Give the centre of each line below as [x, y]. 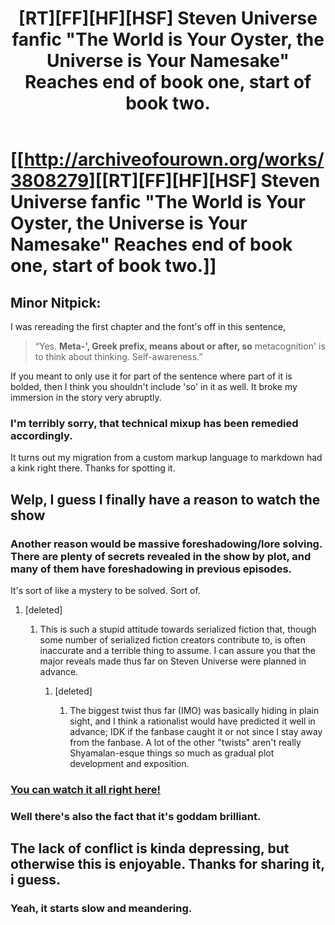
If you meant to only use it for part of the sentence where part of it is [151, 376]
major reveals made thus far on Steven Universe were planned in [173, 661]
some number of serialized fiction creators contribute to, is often [172, 639]
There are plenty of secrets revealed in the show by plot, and [161, 556]
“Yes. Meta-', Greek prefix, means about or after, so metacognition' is [180, 346]
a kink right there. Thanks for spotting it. [93, 468]
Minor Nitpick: [56, 302]
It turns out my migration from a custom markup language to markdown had [166, 458]
